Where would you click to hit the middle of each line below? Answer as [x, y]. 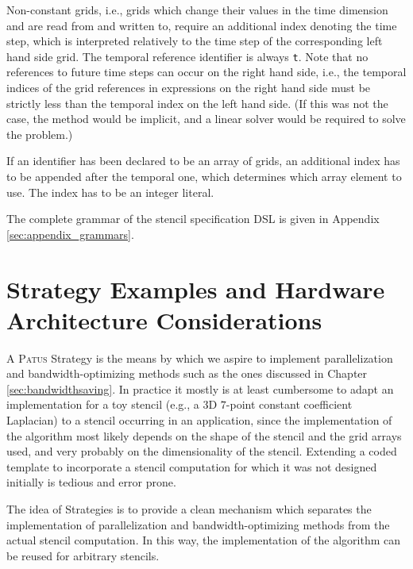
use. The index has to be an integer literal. [110, 192]
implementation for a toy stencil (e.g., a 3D [112, 404]
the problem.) [40, 134]
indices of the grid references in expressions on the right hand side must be [189, 88]
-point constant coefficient [289, 404]
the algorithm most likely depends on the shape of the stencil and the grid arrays [204, 435]
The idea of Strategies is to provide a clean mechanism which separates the [189, 509]
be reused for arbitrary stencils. [83, 555]
